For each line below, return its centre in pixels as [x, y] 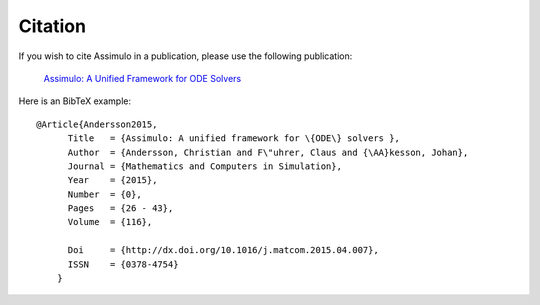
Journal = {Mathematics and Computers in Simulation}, [204, 166]
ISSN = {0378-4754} [123, 264]
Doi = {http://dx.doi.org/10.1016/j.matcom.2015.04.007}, [223, 250]
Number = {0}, [104, 194]
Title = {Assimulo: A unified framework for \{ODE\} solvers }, [233, 138]
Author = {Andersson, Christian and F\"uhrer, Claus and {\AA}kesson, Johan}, [268, 152]
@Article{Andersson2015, [97, 124]
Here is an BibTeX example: [75, 101]
